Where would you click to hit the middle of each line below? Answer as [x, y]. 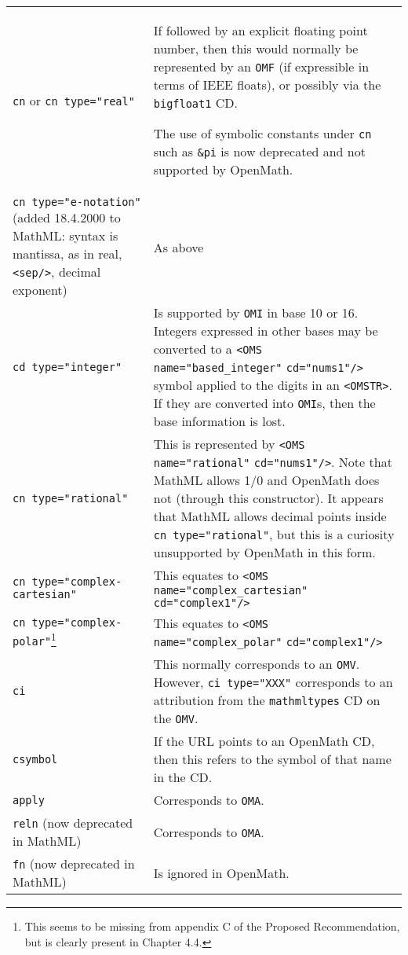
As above [178, 247]
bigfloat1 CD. [195, 103]
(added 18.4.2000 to [67, 217]
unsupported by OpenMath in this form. [264, 552]
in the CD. [183, 777]
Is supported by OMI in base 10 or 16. [256, 312]
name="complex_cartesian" [231, 590]
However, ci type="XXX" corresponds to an [273, 682]
